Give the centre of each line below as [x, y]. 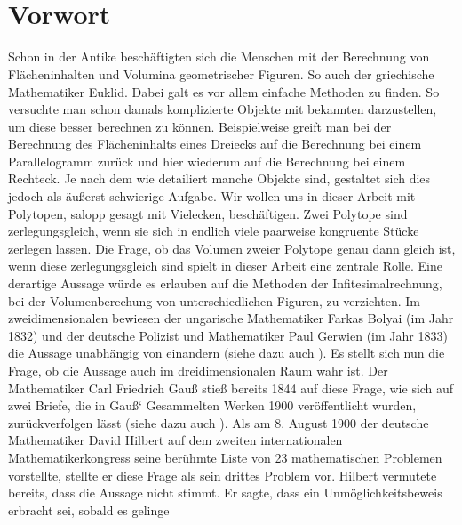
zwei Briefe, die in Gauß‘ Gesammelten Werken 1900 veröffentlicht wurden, [212, 405]
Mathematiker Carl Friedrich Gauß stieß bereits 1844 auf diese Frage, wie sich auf [231, 388]
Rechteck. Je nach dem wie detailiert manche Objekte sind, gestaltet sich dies [219, 178]
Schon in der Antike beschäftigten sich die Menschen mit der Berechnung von [219, 57]
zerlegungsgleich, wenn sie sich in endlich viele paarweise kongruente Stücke [214, 231]
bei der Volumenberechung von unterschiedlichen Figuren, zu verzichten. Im [215, 300]
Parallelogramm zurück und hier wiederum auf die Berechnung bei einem [207, 161]
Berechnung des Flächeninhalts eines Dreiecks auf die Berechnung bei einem [215, 144]
